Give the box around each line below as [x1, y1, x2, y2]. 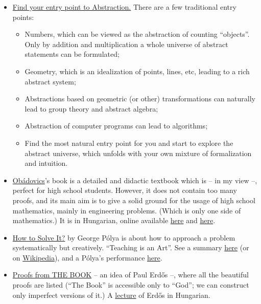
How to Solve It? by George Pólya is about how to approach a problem [12, 232, 235, 243]
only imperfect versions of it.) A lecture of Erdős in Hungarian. [12, 289, 210, 300]
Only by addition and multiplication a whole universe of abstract [25, 38, 228, 49]
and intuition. [25, 158, 68, 168]
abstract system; [25, 76, 76, 86]
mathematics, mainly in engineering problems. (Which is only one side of [12, 205, 241, 215]
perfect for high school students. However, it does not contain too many [12, 185, 237, 196]
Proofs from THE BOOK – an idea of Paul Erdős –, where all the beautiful [12, 269, 249, 280]
